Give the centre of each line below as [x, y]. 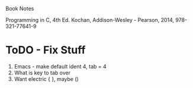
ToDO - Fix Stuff [46, 50]
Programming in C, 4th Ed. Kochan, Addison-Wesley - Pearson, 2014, [90, 20]
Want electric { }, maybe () [46, 79]
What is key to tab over [42, 73]
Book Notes [20, 9]
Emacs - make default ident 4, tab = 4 [60, 66]
